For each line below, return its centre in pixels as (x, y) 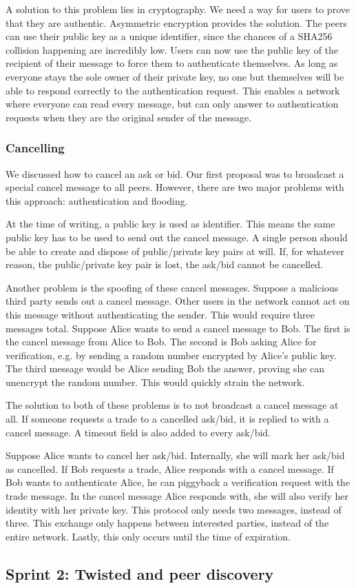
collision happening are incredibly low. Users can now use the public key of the (172, 49)
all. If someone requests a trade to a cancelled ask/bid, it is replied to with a (167, 419)
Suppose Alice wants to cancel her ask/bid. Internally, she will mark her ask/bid (175, 455)
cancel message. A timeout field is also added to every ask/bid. (138, 432)
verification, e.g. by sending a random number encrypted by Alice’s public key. (171, 355)
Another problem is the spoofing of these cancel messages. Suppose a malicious (172, 287)
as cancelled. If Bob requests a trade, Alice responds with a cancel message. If (170, 468)
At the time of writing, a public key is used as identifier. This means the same (170, 224)
